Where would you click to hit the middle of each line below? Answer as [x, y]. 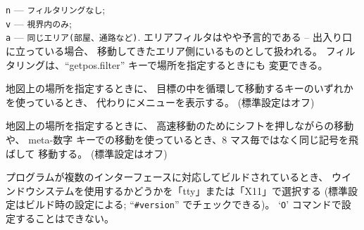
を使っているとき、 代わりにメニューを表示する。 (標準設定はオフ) [160, 102]
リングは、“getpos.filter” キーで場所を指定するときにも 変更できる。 [171, 64]
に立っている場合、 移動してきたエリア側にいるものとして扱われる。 [164, 50]
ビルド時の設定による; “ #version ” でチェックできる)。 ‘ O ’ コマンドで [183, 204]
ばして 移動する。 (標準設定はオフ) [87, 153]
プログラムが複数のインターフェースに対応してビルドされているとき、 [167, 177]
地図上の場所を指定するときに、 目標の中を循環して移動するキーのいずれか [180, 88]
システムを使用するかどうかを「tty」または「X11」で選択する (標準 [192, 190]
